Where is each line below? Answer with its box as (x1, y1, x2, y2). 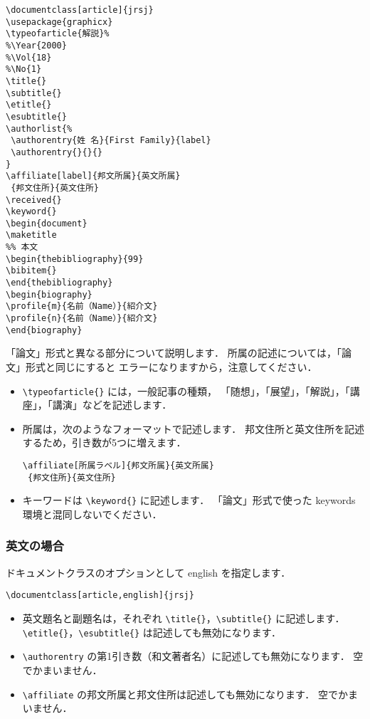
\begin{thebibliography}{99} (6, 253, 144, 264)
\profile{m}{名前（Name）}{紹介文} (6, 301, 158, 312)
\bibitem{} (6, 266, 57, 276)
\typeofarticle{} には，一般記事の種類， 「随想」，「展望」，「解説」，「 (22, 383, 350, 398)
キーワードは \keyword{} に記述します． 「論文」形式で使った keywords (22, 493, 356, 508)
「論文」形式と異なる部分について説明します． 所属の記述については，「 (6, 345, 342, 360)
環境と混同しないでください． (22, 506, 162, 521)
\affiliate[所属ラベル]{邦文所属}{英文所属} (22, 461, 214, 471)
